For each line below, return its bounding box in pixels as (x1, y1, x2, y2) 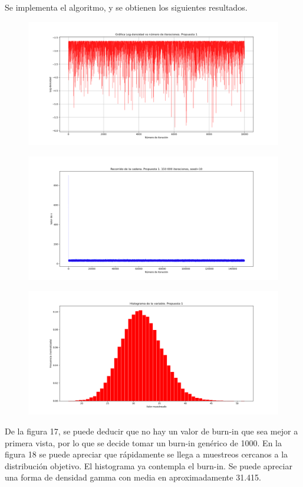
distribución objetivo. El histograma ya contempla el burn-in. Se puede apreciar (5, 459, 292, 472)
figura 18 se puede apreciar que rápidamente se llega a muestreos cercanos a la (5, 448, 288, 460)
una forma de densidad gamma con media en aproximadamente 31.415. (5, 471, 261, 483)
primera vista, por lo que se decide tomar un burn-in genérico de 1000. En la (5, 436, 282, 449)
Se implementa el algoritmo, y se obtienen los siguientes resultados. (5, 1, 248, 13)
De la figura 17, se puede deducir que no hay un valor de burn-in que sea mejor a (5, 424, 298, 437)
